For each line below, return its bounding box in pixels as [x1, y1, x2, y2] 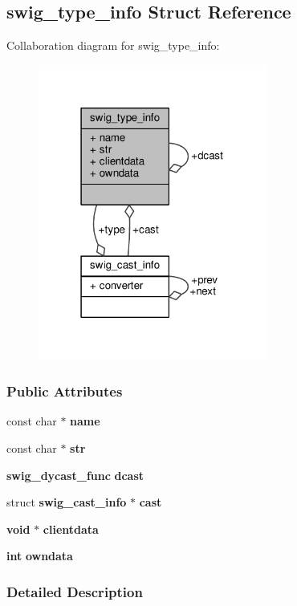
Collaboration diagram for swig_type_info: [6, 37, 220, 54]
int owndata [6, 547, 73, 564]
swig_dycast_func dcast [6, 466, 144, 483]
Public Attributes [6, 381, 123, 401]
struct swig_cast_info [6, 494, 127, 510]
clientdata [43, 520, 99, 537]
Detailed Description [6, 581, 143, 601]
